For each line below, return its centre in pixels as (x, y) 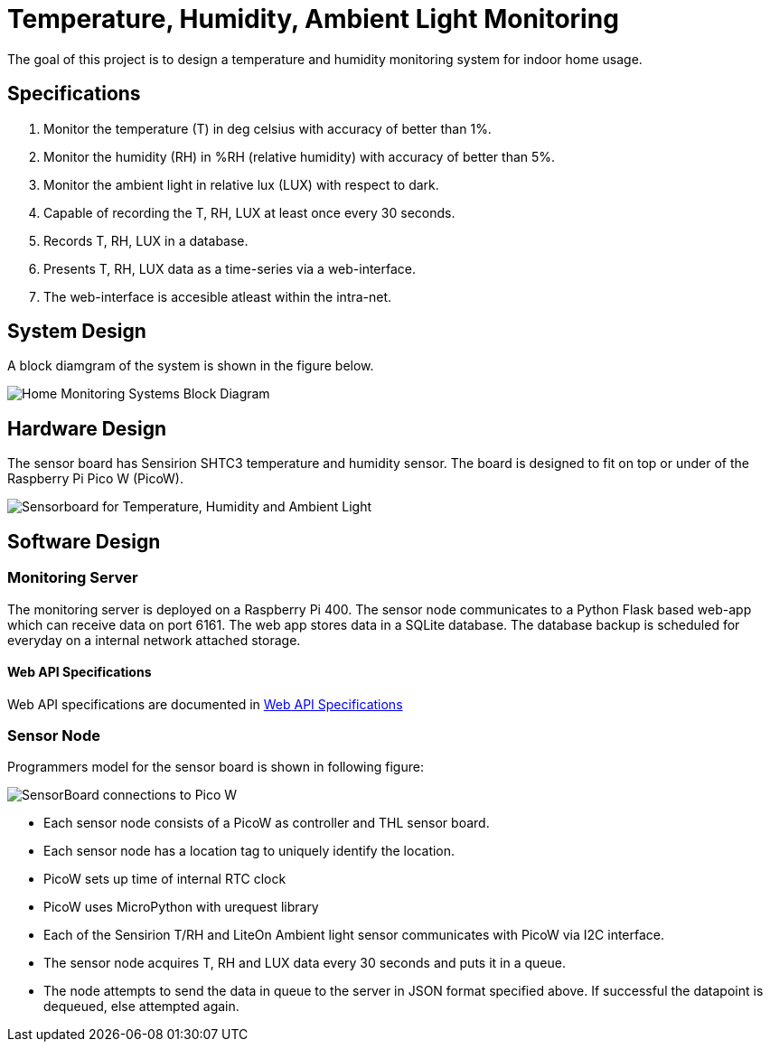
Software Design (84, 541)
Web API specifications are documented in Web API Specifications (205, 704)
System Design (77, 332)
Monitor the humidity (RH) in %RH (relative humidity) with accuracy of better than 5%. (300, 156)
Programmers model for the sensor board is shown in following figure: (216, 767)
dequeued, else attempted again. (141, 1007)
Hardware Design (87, 428)
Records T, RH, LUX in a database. (146, 240)
